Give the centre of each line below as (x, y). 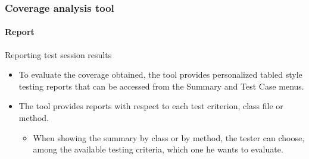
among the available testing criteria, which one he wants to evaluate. (158, 149)
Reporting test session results (58, 54)
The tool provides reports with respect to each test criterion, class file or (151, 106)
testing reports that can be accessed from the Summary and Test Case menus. (161, 86)
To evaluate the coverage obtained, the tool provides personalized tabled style (160, 74)
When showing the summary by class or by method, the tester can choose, (169, 137)
